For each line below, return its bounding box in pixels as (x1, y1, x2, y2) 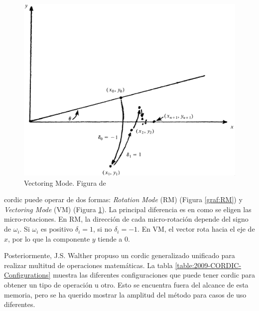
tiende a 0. (98, 233, 130, 244)
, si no (93, 224, 112, 234)
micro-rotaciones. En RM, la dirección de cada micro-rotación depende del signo (4, 214, 249, 224)
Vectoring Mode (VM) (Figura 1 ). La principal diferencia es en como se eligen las (4, 204, 252, 214)
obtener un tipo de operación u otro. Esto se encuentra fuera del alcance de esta (4, 280, 249, 290)
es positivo (41, 224, 73, 234)
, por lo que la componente (8, 233, 90, 244)
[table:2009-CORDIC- (175, 260, 242, 270)
